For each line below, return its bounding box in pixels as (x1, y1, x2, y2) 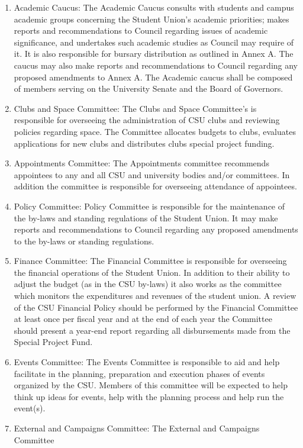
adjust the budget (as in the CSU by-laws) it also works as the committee (14, 278, 282, 290)
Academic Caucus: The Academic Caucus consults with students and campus (14, 1, 294, 13)
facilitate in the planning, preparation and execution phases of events (14, 367, 265, 379)
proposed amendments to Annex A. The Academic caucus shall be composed (14, 70, 293, 83)
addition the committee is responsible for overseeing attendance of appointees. (14, 180, 297, 192)
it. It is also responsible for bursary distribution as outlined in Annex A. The (14, 47, 294, 60)
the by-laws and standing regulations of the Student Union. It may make (14, 211, 278, 224)
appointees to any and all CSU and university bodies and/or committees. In (14, 168, 290, 181)
